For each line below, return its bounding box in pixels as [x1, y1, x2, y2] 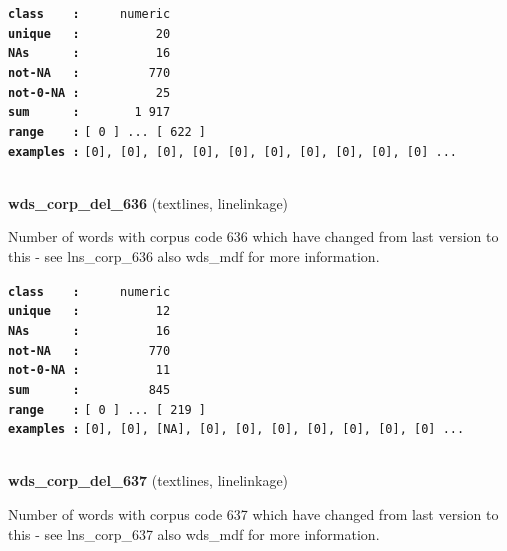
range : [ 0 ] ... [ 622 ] [8, 124, 207, 139]
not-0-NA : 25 [8, 85, 171, 100]
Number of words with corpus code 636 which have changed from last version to [8, 226, 499, 247]
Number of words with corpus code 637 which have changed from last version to [8, 504, 499, 525]
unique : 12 [8, 304, 171, 319]
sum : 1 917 [8, 105, 171, 120]
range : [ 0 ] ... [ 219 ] [8, 402, 207, 417]
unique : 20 [8, 26, 171, 41]
